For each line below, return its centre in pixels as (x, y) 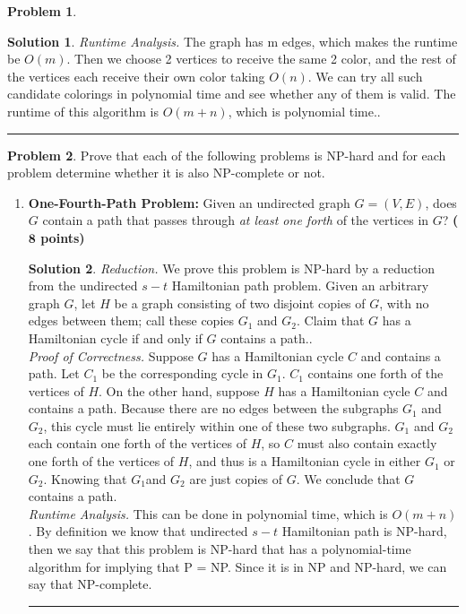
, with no (404, 303)
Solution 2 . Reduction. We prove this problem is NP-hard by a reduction (232, 268)
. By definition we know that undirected (138, 531)
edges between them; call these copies (131, 320)
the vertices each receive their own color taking (136, 76)
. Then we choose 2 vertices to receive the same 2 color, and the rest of (261, 59)
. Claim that (331, 320)
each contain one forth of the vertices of (137, 443)
